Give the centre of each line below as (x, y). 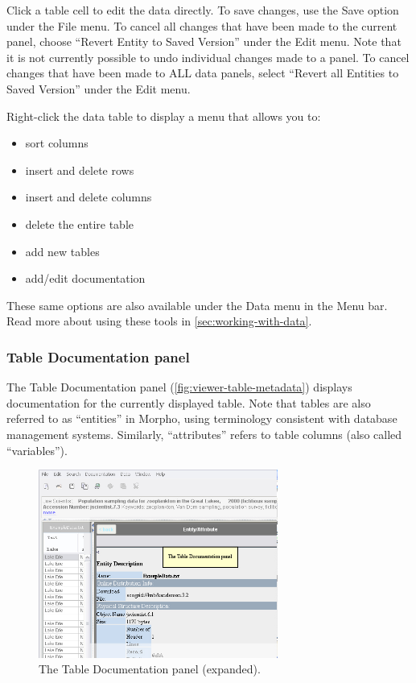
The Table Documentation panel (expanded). (150, 669)
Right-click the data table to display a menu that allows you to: (164, 116)
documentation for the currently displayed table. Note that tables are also (189, 402)
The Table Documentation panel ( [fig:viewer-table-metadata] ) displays (179, 387)
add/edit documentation (85, 278)
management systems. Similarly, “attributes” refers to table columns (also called (204, 434)
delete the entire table (79, 224)
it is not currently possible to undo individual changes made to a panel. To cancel (208, 57)
